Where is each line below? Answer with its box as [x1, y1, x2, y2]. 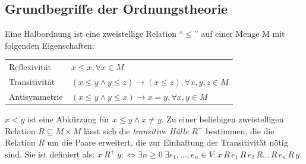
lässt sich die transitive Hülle [83, 124, 189, 137]
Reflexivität [9, 61, 51, 73]
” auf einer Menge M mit [194, 27, 285, 40]
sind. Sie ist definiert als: [5, 147, 95, 160]
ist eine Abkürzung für [27, 112, 110, 125]
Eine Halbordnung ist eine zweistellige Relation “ [5, 27, 184, 40]
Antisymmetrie [9, 90, 63, 102]
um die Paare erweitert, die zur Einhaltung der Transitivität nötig [47, 136, 288, 149]
